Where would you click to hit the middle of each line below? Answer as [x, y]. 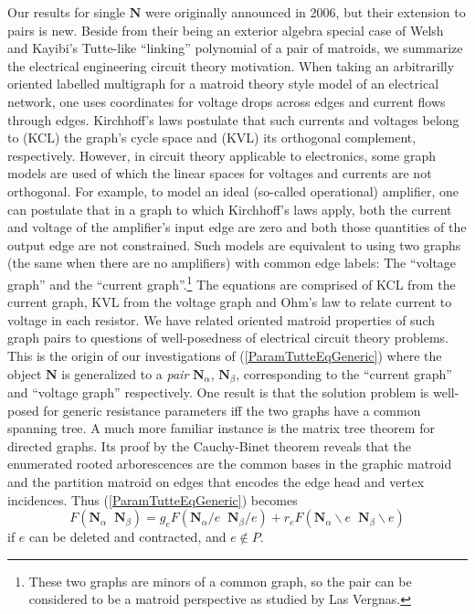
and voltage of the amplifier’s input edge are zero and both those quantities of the [237, 227]
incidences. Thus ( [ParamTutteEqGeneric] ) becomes [153, 499]
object [25, 373]
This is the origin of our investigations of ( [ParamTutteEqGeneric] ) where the [225, 355]
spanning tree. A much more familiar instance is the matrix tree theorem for [221, 428]
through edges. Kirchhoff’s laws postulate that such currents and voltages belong [233, 119]
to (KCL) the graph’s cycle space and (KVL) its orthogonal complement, [212, 138]
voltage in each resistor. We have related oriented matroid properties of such [222, 319]
